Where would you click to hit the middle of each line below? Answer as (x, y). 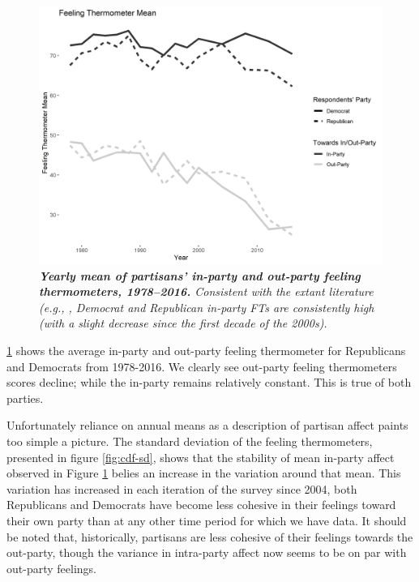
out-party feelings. (51, 568)
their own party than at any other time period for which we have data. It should (207, 520)
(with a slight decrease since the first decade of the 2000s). (183, 323)
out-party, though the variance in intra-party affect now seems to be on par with (207, 552)
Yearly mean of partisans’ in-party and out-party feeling (200, 275)
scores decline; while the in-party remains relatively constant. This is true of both (209, 382)
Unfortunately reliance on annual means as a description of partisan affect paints (207, 425)
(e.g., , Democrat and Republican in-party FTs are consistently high (207, 307)
